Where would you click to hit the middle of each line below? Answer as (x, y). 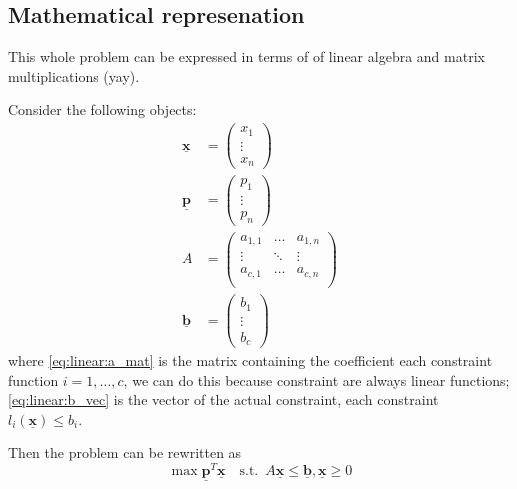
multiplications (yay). (74, 75)
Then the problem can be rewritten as (125, 452)
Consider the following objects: (102, 109)
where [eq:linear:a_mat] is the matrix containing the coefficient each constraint (250, 360)
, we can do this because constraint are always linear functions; (316, 379)
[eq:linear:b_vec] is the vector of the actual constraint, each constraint (223, 399)
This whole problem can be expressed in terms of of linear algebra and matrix (246, 56)
